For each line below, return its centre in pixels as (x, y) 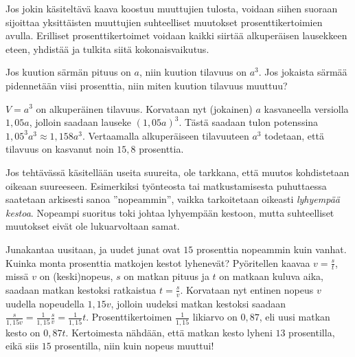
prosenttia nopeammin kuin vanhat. (271, 249)
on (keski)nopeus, (76, 276)
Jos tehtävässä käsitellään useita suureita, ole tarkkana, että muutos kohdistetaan (177, 172)
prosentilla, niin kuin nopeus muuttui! (134, 346)
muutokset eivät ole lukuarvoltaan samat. (93, 226)
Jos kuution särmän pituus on (68, 72)
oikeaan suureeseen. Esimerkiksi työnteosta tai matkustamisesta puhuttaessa (166, 185)
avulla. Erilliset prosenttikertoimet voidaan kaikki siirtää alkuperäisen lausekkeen (176, 35)
